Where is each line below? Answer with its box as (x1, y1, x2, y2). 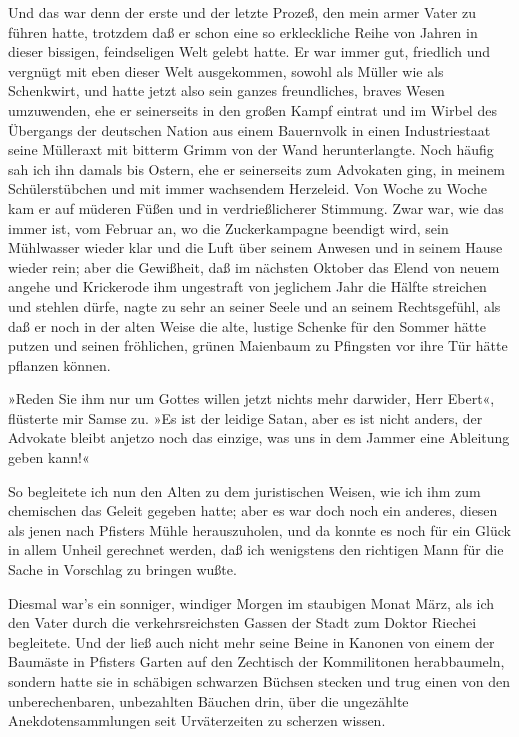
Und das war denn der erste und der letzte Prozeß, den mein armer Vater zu (8, 2, 477, 22)
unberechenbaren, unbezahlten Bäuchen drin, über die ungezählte (8, 690, 409, 711)
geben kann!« (8, 447, 90, 468)
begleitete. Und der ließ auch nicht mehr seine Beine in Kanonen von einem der (8, 631, 495, 652)
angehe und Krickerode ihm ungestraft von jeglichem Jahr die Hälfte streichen (8, 276, 487, 297)
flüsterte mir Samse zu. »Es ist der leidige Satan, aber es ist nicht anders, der (8, 407, 483, 428)
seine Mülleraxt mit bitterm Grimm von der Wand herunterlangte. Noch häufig (8, 139, 494, 160)
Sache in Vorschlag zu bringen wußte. (8, 559, 237, 580)
